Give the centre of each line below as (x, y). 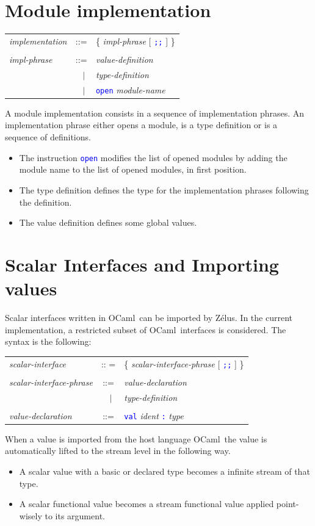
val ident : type (154, 415)
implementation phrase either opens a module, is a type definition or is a (141, 125)
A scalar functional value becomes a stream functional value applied (147, 504)
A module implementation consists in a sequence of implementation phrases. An (155, 113)
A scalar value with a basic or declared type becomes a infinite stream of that (165, 471)
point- (288, 504)
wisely (31, 515)
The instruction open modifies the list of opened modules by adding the (153, 157)
